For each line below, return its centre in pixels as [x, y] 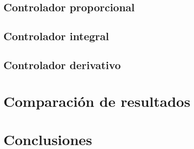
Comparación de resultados [97, 101]
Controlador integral [56, 36]
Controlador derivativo [62, 64]
